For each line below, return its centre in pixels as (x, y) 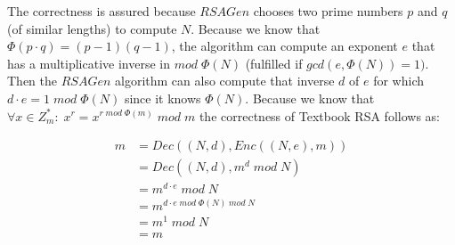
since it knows (162, 98)
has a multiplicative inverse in (89, 63)
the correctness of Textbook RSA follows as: (319, 115)
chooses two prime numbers (328, 11)
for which (398, 81)
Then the (32, 81)
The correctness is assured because (102, 11)
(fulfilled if (274, 63)
